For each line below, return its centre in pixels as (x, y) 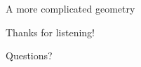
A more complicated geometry (70, 8)
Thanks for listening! (50, 32)
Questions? (29, 55)
